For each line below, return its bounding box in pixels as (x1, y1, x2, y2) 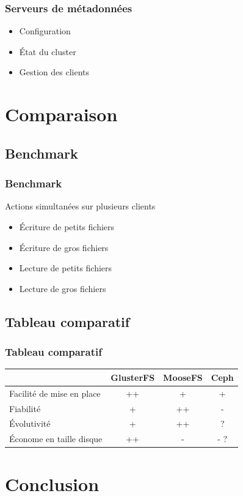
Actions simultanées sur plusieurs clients (5, 200, 156, 212)
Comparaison (5, 102, 118, 127)
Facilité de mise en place (9, 386, 101, 399)
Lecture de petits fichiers (19, 261, 112, 274)
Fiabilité (9, 402, 41, 415)
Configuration (19, 24, 71, 37)
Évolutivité (9, 417, 51, 430)
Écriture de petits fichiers (19, 220, 115, 233)
